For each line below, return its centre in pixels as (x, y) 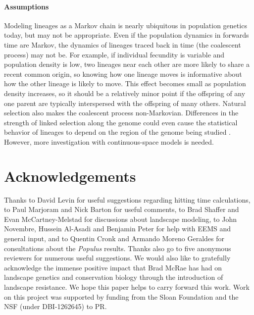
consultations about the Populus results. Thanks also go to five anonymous (118, 248)
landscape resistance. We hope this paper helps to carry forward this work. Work (127, 287)
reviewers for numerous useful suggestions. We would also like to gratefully (117, 258)
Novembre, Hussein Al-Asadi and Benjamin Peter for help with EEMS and (118, 229)
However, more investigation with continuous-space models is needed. (109, 141)
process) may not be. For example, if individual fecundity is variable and (114, 54)
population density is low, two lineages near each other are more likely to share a (127, 64)
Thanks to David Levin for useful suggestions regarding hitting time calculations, (127, 199)
